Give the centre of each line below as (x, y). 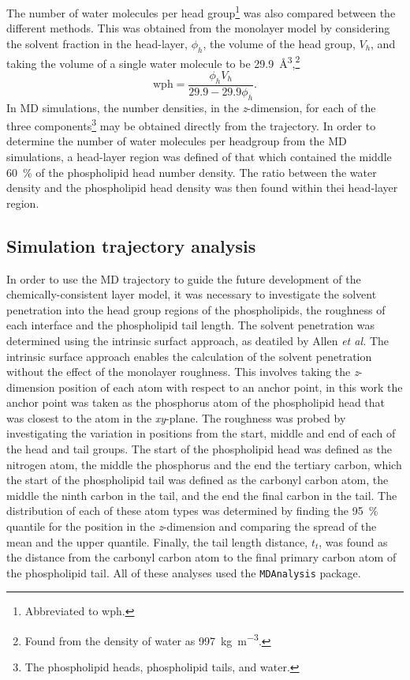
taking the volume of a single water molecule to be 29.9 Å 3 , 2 (153, 62)
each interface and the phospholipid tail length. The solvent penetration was (190, 325)
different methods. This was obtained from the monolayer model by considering (198, 28)
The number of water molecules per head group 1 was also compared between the (201, 11)
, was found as (353, 541)
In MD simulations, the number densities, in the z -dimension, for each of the (191, 107)
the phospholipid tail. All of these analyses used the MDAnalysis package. (184, 572)
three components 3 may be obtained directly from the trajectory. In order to (191, 124)
